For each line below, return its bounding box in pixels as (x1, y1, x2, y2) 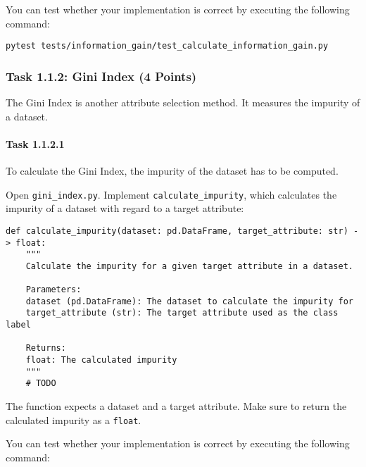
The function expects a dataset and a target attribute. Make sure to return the (6, 399, 347, 413)
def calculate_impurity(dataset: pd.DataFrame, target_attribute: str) (6, 225, 348, 236)
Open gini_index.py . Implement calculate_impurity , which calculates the (6, 187, 337, 201)
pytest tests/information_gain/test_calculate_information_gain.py (6, 41, 329, 51)
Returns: (25, 343, 66, 354)
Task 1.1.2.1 (6, 136, 65, 151)
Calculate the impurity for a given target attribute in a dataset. (25, 261, 353, 271)
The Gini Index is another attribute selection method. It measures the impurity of (6, 95, 360, 110)
